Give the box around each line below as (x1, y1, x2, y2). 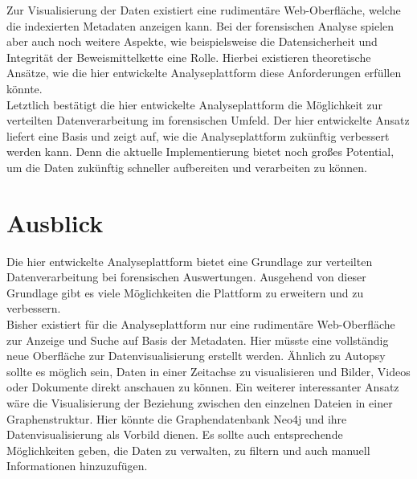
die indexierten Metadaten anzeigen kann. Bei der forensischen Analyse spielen (6, 17, 395, 34)
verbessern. (6, 300, 61, 317)
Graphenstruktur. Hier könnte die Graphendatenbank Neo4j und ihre (6, 410, 347, 427)
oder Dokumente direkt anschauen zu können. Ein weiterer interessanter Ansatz (6, 379, 399, 395)
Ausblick (6, 206, 104, 239)
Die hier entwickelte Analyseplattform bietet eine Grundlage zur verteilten (6, 252, 373, 269)
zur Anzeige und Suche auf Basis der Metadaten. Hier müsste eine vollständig (6, 331, 389, 348)
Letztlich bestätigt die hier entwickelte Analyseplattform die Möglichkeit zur (6, 96, 382, 113)
